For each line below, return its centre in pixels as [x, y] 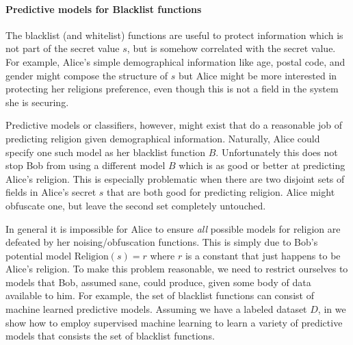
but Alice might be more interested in [258, 75]
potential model [39, 255]
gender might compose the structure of [87, 75]
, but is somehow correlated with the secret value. [231, 48]
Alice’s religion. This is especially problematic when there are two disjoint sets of [175, 178]
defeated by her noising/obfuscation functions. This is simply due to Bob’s [162, 242]
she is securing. [37, 102]
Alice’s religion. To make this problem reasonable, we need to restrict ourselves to [177, 269]
